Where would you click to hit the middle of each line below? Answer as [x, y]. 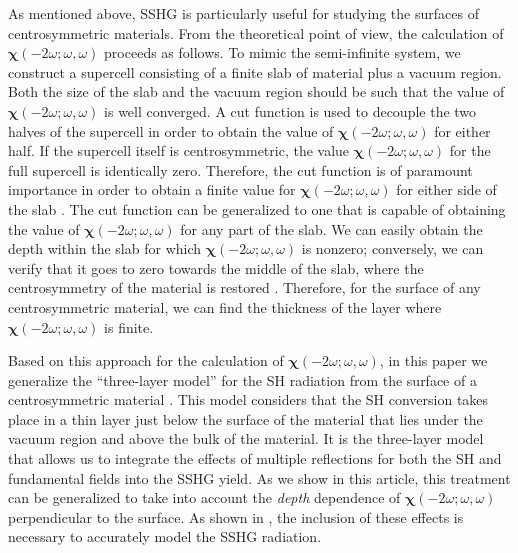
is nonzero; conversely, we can [392, 248]
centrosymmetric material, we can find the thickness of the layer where [225, 306]
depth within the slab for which [105, 248]
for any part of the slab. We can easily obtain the [331, 228]
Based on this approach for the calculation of [146, 360]
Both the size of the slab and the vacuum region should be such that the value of [256, 91]
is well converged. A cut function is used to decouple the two [290, 110]
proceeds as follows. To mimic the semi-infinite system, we [282, 52]
